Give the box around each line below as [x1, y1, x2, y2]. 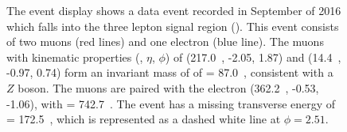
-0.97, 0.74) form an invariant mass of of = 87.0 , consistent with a [6, 64, 333, 81]
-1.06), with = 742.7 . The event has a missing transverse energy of [6, 95, 336, 111]
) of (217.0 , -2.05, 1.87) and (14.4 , [165, 48, 341, 65]
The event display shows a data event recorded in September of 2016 [6, 2, 341, 18]
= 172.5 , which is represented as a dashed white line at [6, 111, 281, 127]
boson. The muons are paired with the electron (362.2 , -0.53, [18, 79, 319, 96]
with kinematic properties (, [6, 48, 143, 65]
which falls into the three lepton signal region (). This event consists [6, 17, 339, 34]
